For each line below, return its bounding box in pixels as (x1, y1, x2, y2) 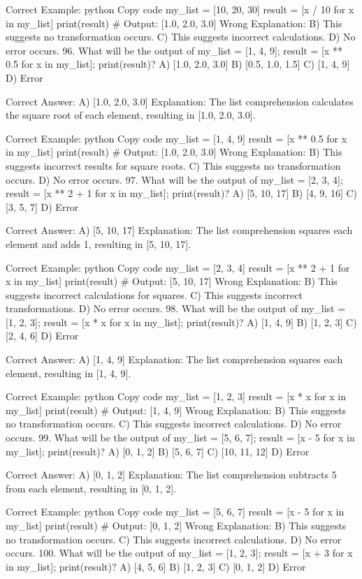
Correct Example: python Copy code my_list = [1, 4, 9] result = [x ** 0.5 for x (6, 131, 347, 145)
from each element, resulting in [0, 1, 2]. (6, 481, 176, 495)
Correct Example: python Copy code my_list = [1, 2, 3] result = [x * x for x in (6, 389, 347, 404)
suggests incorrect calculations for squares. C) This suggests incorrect (6, 287, 303, 302)
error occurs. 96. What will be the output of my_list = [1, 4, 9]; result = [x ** (6, 43, 342, 57)
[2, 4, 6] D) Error (6, 328, 79, 343)
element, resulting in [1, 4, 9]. (6, 365, 131, 380)
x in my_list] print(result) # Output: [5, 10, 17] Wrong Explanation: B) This (6, 274, 338, 288)
